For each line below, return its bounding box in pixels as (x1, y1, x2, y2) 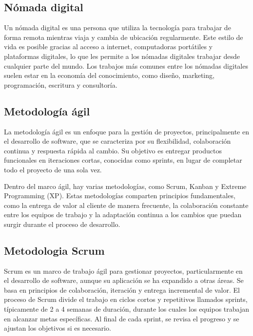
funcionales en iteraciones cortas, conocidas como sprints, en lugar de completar (4, 155, 242, 165)
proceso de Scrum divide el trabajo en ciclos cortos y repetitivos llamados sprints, (4, 294, 248, 304)
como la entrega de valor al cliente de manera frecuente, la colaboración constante (4, 200, 249, 210)
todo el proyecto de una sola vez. (4, 164, 102, 174)
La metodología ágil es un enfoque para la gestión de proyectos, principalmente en (4, 126, 249, 136)
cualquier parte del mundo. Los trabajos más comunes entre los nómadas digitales (4, 60, 248, 71)
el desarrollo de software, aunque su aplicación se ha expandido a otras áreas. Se (4, 275, 244, 285)
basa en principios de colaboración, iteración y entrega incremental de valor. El (4, 284, 240, 295)
